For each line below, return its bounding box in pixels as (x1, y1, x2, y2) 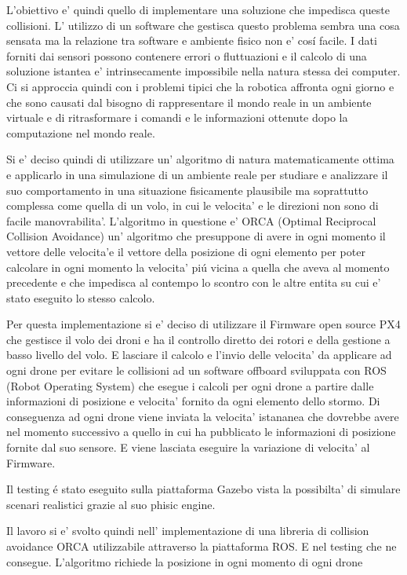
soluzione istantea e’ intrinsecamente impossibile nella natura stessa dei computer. (6, 63, 401, 79)
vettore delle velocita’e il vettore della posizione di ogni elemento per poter (6, 243, 365, 259)
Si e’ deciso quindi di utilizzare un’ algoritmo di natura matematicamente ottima (6, 151, 394, 167)
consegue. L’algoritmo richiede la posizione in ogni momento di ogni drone (6, 553, 363, 570)
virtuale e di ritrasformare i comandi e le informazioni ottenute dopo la (6, 109, 348, 126)
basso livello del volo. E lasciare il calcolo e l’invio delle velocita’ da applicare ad (6, 346, 392, 363)
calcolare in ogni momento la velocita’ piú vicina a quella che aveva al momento (6, 258, 390, 275)
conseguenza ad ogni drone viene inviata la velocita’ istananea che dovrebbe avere (6, 408, 399, 424)
